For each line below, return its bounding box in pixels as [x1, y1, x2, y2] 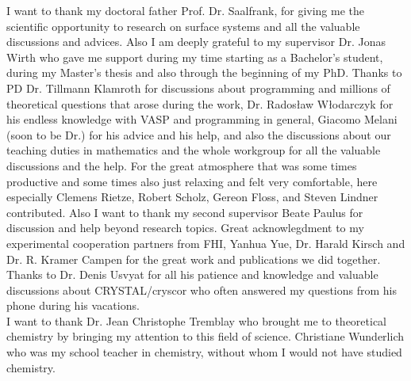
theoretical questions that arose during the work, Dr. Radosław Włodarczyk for [6, 95, 394, 112]
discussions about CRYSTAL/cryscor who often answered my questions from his [6, 281, 397, 298]
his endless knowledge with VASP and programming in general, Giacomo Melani [6, 111, 398, 128]
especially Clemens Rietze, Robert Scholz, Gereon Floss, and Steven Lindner [6, 189, 378, 205]
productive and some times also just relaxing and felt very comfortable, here [6, 173, 378, 189]
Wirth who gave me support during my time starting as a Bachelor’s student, [6, 48, 383, 65]
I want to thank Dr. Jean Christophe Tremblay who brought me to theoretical [6, 312, 386, 329]
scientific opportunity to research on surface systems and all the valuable [6, 17, 360, 34]
